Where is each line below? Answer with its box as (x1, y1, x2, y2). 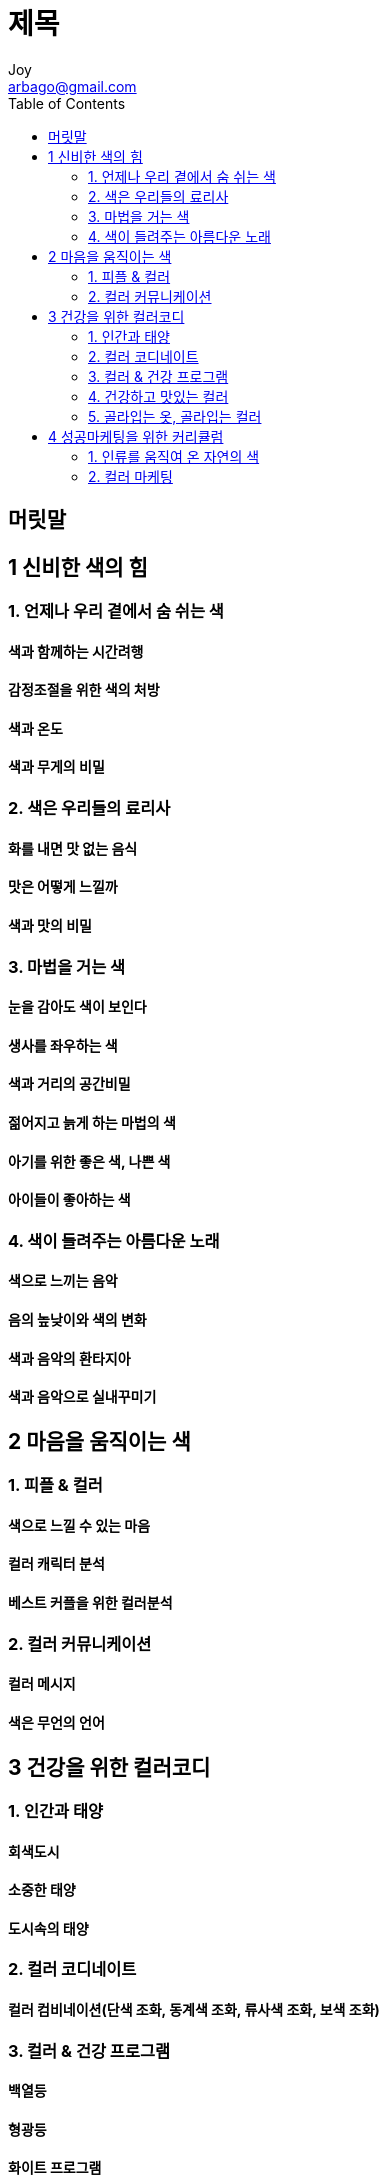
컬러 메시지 (8, 1675, 76, 1693)
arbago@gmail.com (8, 77, 137, 95)
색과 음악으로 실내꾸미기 (8, 1388, 157, 1406)
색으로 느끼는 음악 (8, 1272, 118, 1290)
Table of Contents (8, 94, 126, 112)
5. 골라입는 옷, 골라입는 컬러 (88, 407, 262, 425)
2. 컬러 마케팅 (88, 467, 173, 485)
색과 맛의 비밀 (8, 916, 92, 934)
